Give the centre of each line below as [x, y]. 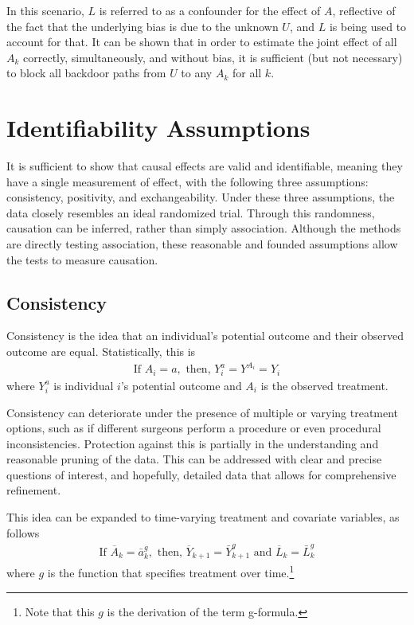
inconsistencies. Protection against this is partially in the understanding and [193, 443]
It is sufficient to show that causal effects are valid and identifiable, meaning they [205, 166]
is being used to [368, 26]
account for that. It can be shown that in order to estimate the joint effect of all [202, 42]
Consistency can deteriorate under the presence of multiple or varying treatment [203, 412]
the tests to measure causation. [82, 259]
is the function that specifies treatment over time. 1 [171, 572]
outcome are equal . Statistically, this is [101, 352]
